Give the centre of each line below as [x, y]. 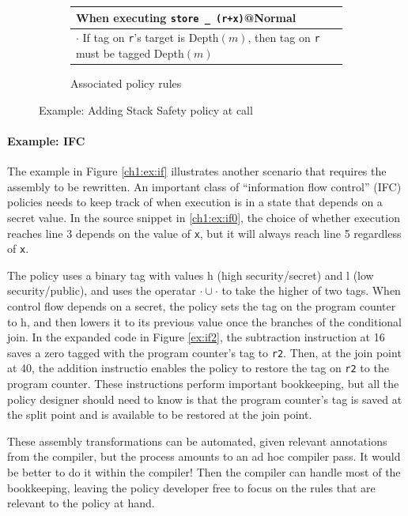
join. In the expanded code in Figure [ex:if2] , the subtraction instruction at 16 [196, 337]
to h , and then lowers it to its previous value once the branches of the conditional [204, 321]
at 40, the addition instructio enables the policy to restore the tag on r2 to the [198, 368]
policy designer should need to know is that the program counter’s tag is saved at [205, 399]
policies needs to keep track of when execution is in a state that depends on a [195, 202]
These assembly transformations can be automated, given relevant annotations [197, 441]
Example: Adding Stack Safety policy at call [146, 109]
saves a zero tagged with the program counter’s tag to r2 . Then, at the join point [204, 352]
